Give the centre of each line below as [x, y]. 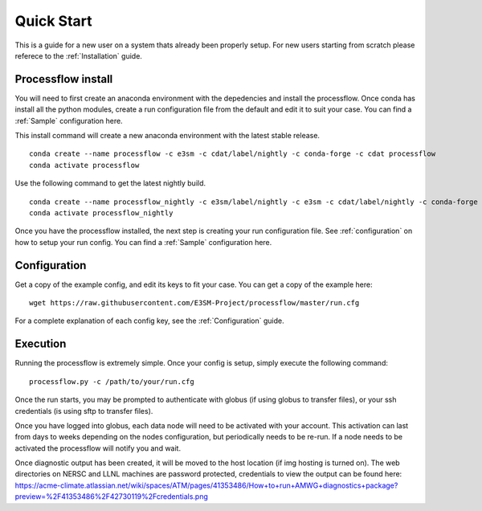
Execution [41, 344]
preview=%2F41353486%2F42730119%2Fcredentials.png [112, 497]
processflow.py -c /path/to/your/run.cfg [112, 381]
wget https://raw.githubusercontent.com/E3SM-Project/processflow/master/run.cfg [194, 303]
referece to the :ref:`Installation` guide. [78, 55]
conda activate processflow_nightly [101, 213]
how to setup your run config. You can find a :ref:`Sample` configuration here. [143, 242]
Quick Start [53, 21]
